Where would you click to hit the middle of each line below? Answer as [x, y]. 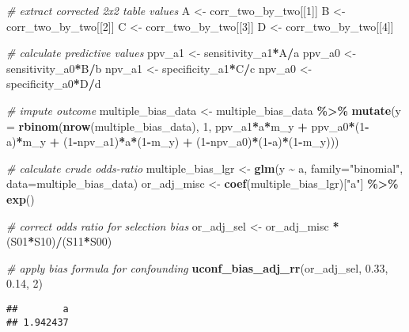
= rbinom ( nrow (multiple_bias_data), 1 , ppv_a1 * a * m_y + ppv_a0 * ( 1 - [188, 126]
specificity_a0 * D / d [54, 84]
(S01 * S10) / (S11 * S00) [59, 241]
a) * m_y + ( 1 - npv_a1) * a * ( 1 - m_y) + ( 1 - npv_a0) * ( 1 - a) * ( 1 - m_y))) [173, 141]
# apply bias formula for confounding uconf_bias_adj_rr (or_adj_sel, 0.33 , [197, 267]
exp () [21, 198]
